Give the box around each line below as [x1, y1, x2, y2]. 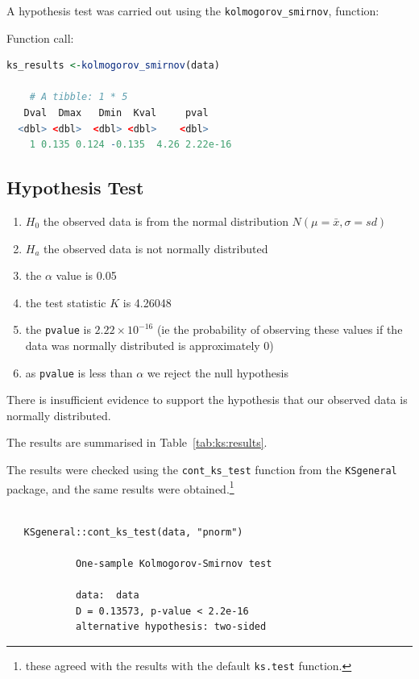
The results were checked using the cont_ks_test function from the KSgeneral [6, 461, 397, 478]
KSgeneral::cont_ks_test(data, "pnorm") [23, 526, 243, 538]
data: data [75, 589, 139, 601]
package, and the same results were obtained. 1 [6, 477, 234, 497]
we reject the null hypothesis [147, 364, 288, 381]
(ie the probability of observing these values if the [156, 321, 403, 338]
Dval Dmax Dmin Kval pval [23, 107, 209, 119]
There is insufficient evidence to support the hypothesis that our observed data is [6, 391, 408, 408]
